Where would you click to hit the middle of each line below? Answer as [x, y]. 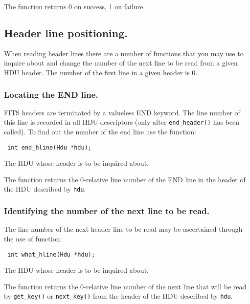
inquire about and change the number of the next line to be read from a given [121, 63]
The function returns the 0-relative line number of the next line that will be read [125, 286]
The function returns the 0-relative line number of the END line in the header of [125, 179]
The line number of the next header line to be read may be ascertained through [123, 229]
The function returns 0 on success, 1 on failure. [75, 6]
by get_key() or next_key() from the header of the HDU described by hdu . [118, 296]
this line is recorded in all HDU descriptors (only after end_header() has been [122, 122]
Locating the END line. [51, 94]
